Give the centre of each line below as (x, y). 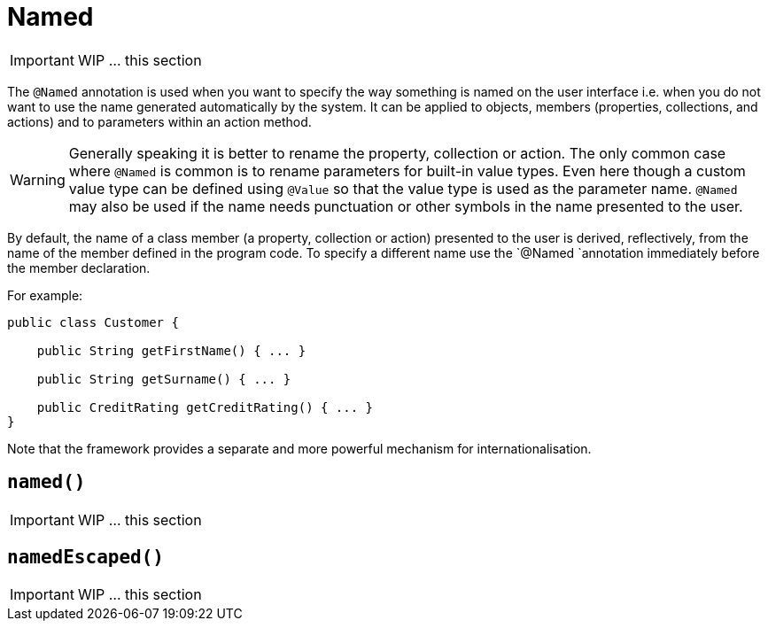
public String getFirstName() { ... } (171, 350)
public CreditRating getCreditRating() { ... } (205, 407)
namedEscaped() (86, 558)
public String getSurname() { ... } (164, 379)
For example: (45, 295)
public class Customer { (93, 322)
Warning (38, 179)
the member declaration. (79, 267)
